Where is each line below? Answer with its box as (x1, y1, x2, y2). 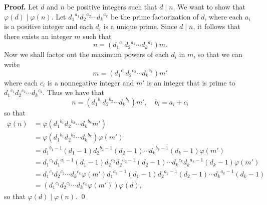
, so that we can (193, 49, 242, 59)
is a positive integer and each (4, 21, 93, 31)
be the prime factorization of (111, 11, 199, 21)
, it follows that (193, 21, 240, 31)
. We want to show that (173, 1, 245, 11)
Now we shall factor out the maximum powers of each (4, 49, 169, 59)
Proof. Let (4, 1, 39, 11)
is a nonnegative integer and (47, 77, 134, 87)
